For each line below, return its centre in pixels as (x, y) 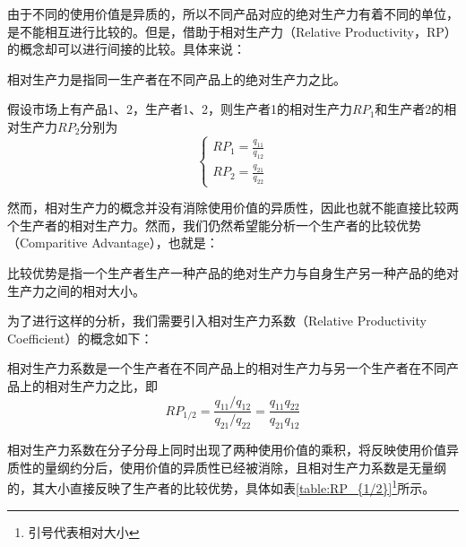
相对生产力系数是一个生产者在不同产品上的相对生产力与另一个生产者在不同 (227, 368)
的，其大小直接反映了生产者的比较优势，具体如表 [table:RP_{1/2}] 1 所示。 (221, 487)
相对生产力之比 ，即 (101, 385)
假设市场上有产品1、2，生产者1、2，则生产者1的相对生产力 (180, 109)
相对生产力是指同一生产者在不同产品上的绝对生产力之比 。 (177, 78)
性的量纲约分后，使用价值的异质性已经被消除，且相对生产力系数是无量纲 (233, 467)
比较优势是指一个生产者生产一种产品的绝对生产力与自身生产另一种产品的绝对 (233, 273)
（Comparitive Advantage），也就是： (113, 243)
